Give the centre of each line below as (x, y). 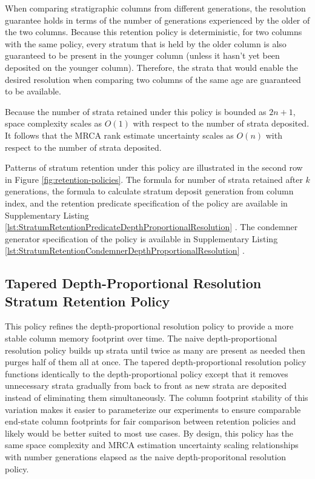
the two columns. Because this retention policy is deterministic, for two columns (154, 32)
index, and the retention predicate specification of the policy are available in (146, 203)
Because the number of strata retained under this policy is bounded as (136, 111)
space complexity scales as (54, 123)
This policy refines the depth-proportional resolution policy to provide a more (149, 326)
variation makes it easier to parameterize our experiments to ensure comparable (153, 409)
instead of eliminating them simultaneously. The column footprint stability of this (157, 398)
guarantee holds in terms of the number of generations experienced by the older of (157, 20)
